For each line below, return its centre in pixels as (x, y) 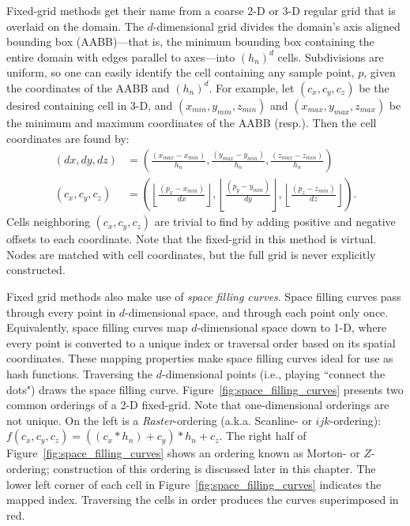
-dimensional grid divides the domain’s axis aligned (276, 26)
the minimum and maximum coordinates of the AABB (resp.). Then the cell (192, 122)
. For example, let (252, 87)
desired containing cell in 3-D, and (90, 105)
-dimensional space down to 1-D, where (292, 327)
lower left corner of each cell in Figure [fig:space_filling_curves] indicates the (194, 484)
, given (380, 72)
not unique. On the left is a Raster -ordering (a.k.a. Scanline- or (159, 420)
